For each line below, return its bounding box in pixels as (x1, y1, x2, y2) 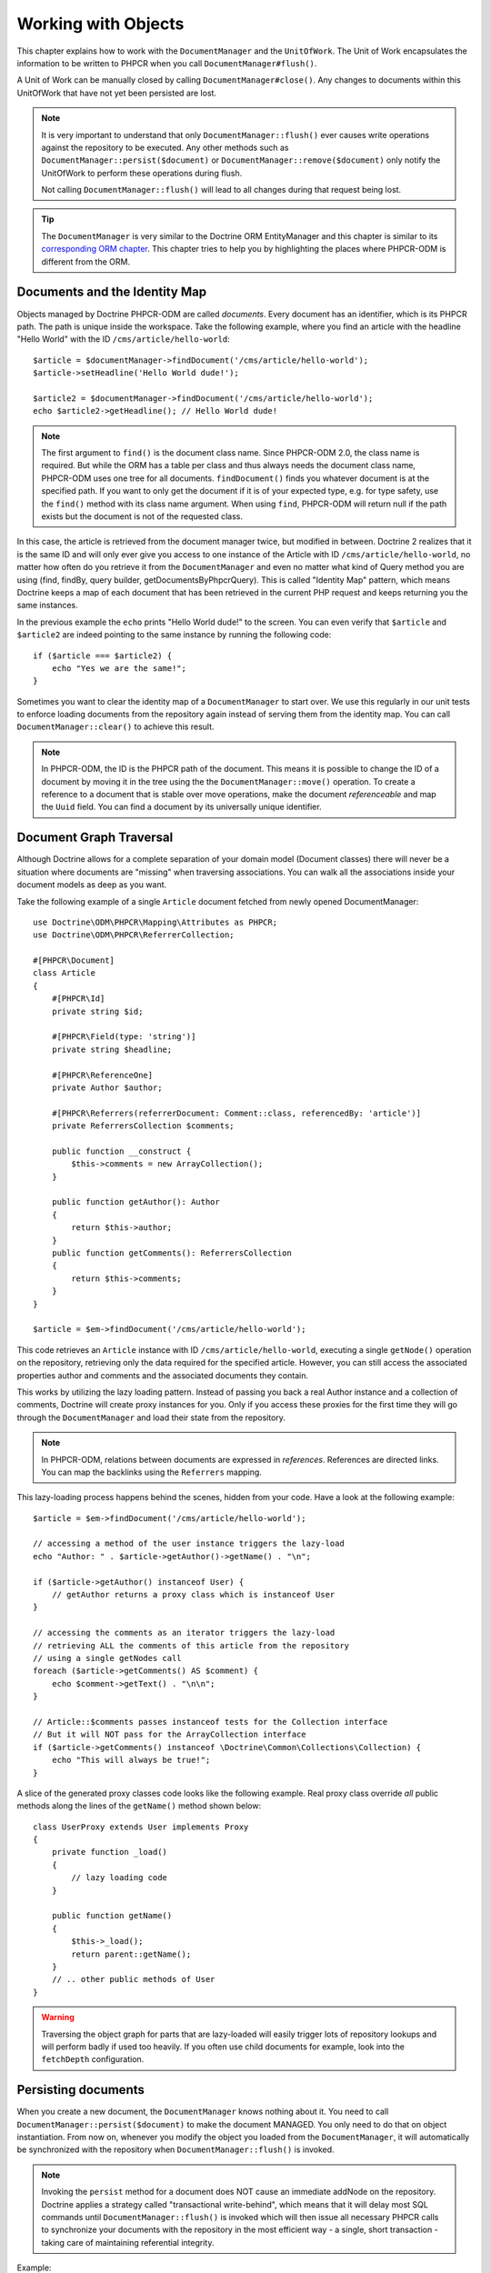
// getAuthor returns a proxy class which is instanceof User (51, 1589, 336, 1600)
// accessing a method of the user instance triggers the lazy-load (33, 1538, 345, 1549)
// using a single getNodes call (33, 1653, 182, 1663)
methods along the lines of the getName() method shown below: (16, 1800, 262, 1811)
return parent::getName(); (71, 1948, 192, 1959)
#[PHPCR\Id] (51, 994, 105, 1004)
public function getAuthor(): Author (51, 1197, 220, 1207)
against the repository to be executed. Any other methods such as (41, 142, 289, 153)
